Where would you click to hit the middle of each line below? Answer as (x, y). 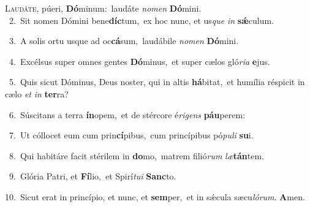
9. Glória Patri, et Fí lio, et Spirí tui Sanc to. (93, 176)
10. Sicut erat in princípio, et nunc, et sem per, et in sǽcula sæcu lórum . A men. (155, 196)
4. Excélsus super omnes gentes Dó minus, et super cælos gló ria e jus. (139, 61)
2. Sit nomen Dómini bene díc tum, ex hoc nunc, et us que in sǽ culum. (141, 20)
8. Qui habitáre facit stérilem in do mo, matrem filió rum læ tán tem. (136, 155)
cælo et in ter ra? (37, 93)
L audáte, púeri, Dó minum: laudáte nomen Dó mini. (103, 8)
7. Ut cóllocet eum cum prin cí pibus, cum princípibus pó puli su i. (131, 135)
